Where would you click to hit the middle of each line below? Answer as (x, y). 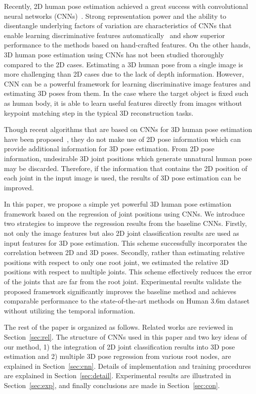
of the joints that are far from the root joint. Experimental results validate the (123, 282)
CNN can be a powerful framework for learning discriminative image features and (127, 83)
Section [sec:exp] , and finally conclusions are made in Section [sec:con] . (112, 385)
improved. (19, 187)
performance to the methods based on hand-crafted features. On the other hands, (127, 45)
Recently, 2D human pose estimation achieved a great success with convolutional (126, 6)
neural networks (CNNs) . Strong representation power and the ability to (115, 16)
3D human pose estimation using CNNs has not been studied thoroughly (114, 54)
